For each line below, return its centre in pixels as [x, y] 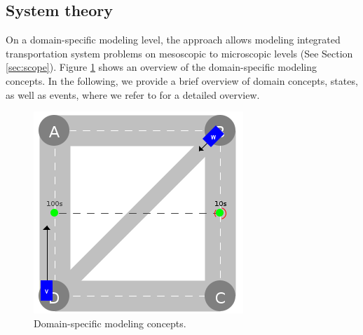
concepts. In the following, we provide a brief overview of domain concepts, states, [182, 80]
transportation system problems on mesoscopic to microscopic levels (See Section [179, 53]
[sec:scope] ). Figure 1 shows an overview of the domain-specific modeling [161, 67]
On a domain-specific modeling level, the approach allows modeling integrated [173, 40]
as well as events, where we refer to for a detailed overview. [133, 94]
